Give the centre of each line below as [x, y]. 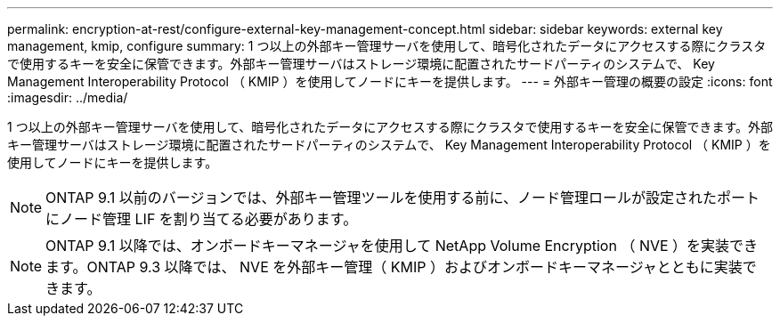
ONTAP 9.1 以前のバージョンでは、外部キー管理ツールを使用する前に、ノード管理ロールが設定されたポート [403, 198]
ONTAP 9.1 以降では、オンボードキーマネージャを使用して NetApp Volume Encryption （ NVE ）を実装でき [402, 246]
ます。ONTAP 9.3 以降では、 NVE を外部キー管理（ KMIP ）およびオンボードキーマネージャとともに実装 [394, 267]
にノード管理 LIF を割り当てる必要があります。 [202, 219]
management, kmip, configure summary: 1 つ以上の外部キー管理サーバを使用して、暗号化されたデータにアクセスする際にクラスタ [387, 46]
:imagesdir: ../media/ [68, 97]
